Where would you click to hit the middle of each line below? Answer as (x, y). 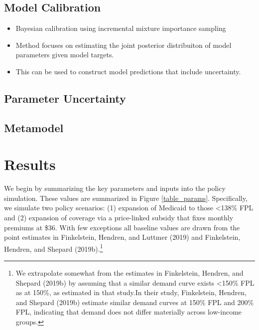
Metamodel (34, 127)
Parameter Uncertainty (65, 98)
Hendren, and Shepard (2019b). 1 (54, 248)
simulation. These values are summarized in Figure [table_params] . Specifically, (126, 198)
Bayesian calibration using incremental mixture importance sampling (121, 28)
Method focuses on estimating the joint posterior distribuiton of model (124, 45)
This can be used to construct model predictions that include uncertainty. (128, 71)
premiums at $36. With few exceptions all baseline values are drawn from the (122, 227)
